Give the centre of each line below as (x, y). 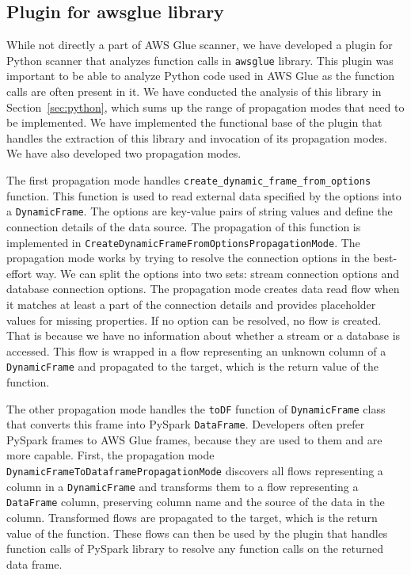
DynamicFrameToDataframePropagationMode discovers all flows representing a (195, 471)
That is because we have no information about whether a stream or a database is (204, 335)
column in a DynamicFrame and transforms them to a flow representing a (183, 486)
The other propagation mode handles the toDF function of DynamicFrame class (196, 408)
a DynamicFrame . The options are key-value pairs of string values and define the (200, 211)
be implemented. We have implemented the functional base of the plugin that (194, 122)
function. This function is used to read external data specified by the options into (204, 195)
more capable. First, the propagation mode (110, 455)
